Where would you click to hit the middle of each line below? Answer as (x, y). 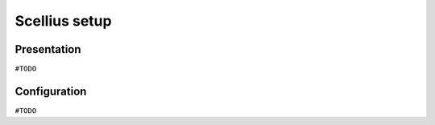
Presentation (48, 49)
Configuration (51, 91)
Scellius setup (63, 21)
